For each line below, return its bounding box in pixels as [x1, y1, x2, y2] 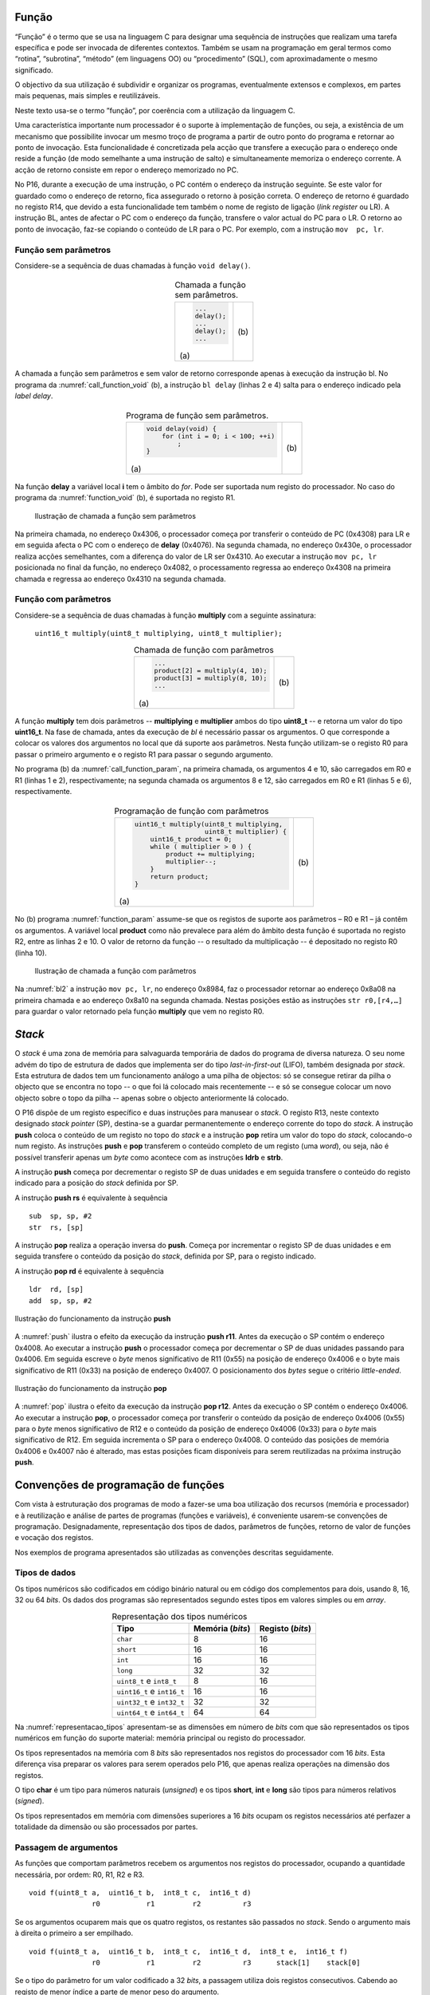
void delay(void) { [146, 424, 217, 433]
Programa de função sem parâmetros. [126, 409, 269, 421]
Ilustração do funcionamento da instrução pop [14, 1383, 167, 1393]
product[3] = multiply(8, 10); [154, 674, 268, 682]
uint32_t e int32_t [116, 1697, 185, 1707]
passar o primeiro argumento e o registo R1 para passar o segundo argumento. [14, 749, 274, 759]
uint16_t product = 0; [150, 835, 233, 843]
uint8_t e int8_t [116, 1676, 177, 1686]
